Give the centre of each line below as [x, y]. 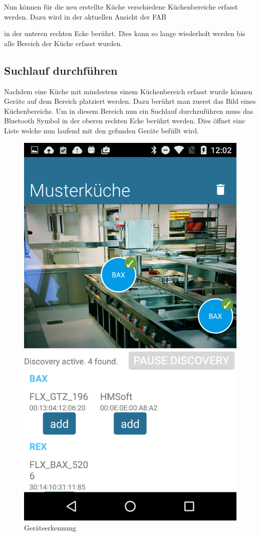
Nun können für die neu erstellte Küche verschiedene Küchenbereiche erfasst [121, 7]
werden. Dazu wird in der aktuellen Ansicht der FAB [85, 16]
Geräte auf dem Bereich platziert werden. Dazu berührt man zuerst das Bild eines [130, 101]
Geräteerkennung [50, 527]
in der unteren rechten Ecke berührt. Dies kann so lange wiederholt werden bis [125, 33]
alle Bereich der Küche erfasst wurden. [63, 43]
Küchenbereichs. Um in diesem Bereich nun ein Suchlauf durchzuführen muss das [129, 111]
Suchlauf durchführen [61, 70]
